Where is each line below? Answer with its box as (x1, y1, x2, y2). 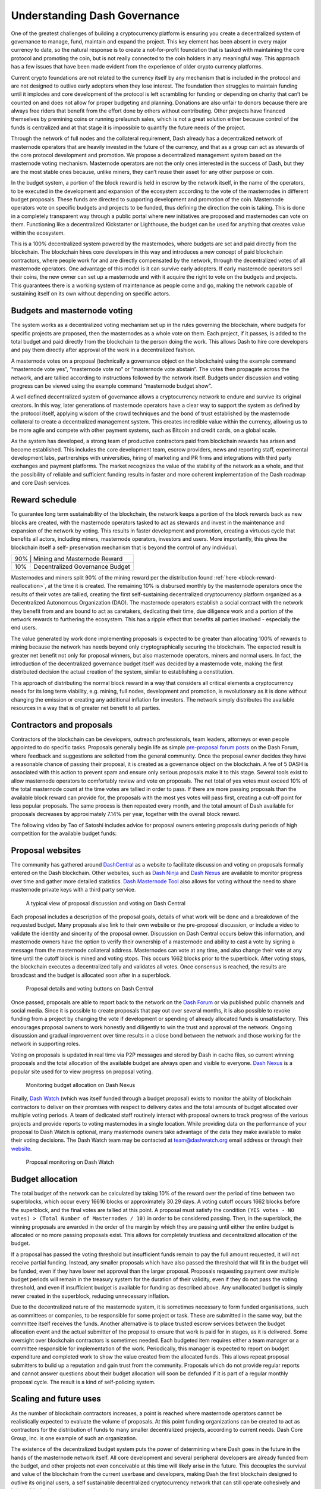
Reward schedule (11, 495, 77, 505)
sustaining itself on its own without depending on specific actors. (11, 290, 171, 297)
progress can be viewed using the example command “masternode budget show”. (11, 382, 212, 390)
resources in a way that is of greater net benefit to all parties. (11, 704, 160, 711)
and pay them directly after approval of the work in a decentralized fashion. (11, 346, 196, 354)
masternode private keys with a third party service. (11, 886, 136, 893)
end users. (11, 624, 37, 631)
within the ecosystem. (11, 229, 65, 236)
